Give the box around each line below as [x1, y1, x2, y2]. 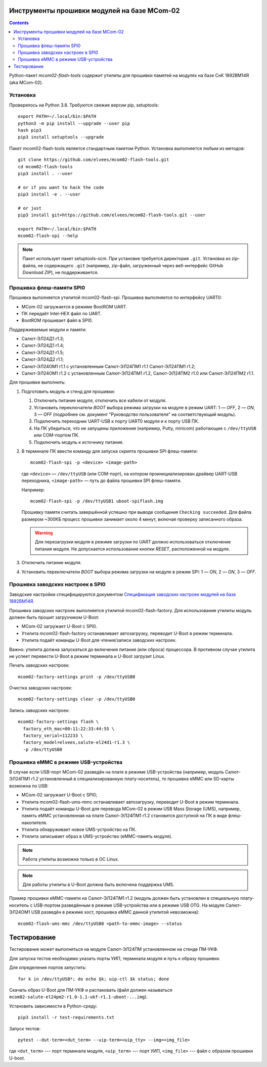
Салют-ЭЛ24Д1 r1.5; [21, 349, 64, 355]
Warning [35, 530, 53, 536]
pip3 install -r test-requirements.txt [18, 1015, 115, 1020]
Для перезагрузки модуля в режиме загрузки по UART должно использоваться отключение [35, 539, 231, 545]
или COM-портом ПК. [34, 432, 80, 438]
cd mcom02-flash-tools [18, 164, 73, 169]
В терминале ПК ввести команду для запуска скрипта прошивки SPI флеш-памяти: [21, 448, 198, 454]
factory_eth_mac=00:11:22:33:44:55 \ [23, 726, 115, 731]
